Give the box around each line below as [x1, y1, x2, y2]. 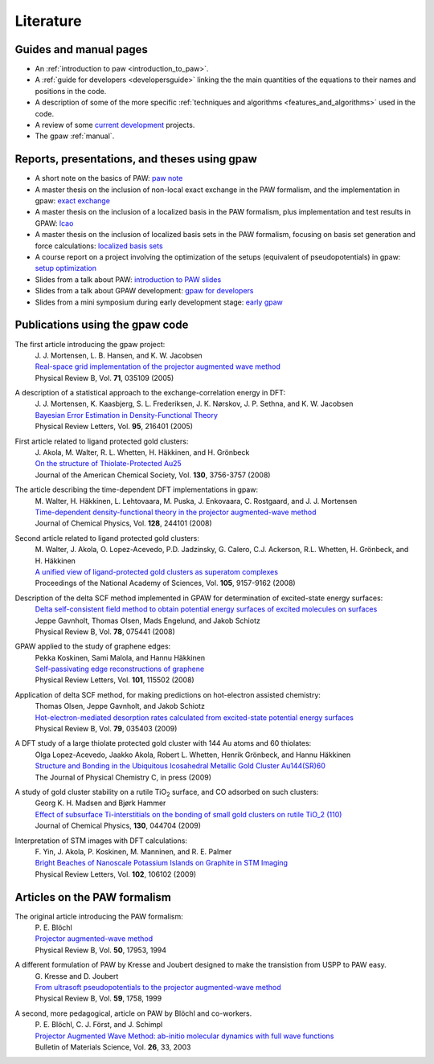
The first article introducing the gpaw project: [14, 339, 166, 349]
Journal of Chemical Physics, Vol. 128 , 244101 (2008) [35, 518, 212, 528]
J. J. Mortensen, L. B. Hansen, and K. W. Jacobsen [35, 350, 203, 360]
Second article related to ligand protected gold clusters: [14, 533, 200, 542]
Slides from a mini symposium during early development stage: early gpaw [35, 297, 283, 307]
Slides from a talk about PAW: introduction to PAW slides [35, 274, 222, 284]
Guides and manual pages [14, 43, 149, 56]
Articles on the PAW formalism [14, 890, 172, 904]
